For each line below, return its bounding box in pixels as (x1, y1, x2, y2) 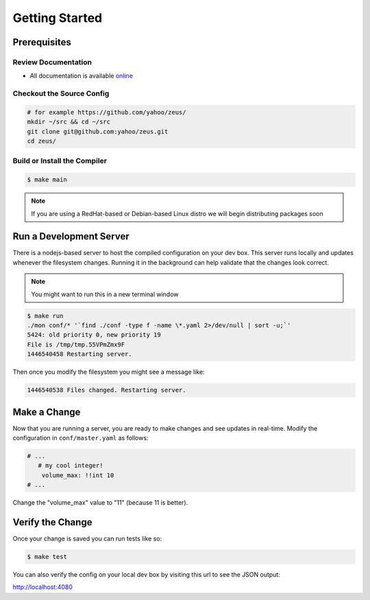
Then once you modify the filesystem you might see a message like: (12, 368, 205, 376)
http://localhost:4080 (12, 583, 73, 591)
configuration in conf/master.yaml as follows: (12, 434, 149, 442)
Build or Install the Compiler (12, 156, 108, 166)
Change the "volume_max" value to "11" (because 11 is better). (12, 499, 188, 507)
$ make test (27, 553, 68, 561)
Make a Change (12, 406, 81, 418)
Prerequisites (12, 36, 71, 48)
